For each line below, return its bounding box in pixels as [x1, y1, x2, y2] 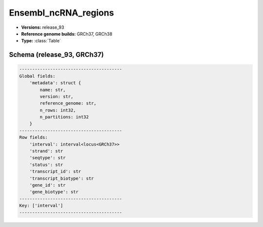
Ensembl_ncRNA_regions [9, 7, 114, 18]
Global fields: [19, 73, 56, 79]
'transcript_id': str [29, 169, 81, 174]
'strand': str [29, 149, 63, 154]
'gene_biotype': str [29, 189, 79, 195]
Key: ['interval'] [19, 203, 63, 208]
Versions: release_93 [21, 24, 64, 30]
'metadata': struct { [29, 80, 81, 86]
